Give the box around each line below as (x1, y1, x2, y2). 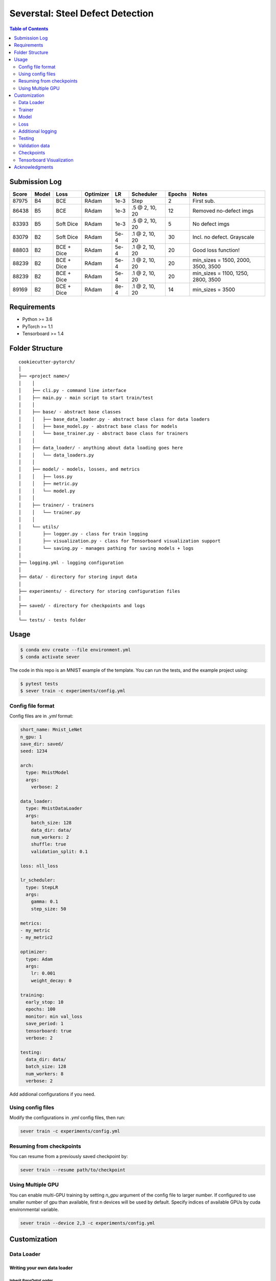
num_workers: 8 (26, 1071, 64, 1077)
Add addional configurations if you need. (9, 1091, 96, 1098)
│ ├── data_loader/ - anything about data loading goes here (18, 445, 183, 451)
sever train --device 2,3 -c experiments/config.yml (20, 1220, 155, 1226)
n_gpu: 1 (20, 734, 42, 740)
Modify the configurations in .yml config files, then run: (9, 1114, 125, 1121)
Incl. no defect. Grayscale (192, 233, 255, 240)
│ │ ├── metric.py (18, 481, 78, 487)
